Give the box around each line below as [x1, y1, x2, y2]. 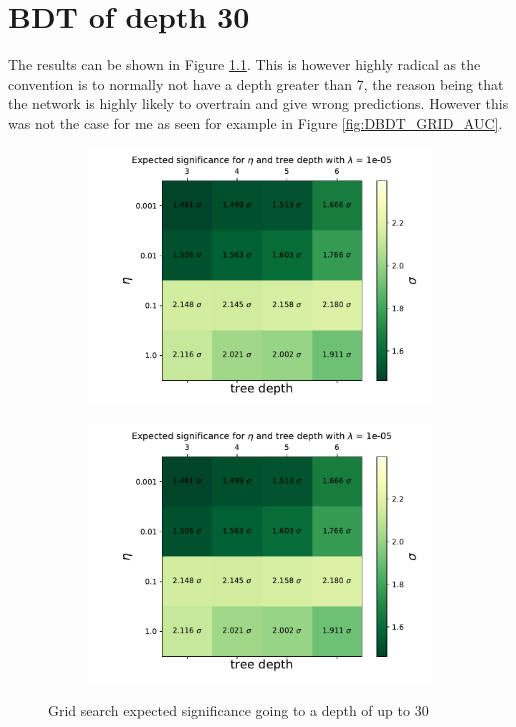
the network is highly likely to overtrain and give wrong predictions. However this [8, 93, 509, 114]
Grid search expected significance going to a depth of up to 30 [48, 699, 429, 720]
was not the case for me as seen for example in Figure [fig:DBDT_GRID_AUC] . [8, 112, 503, 133]
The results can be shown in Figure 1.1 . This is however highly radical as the [8, 54, 481, 75]
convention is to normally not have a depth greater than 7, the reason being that [8, 73, 504, 94]
